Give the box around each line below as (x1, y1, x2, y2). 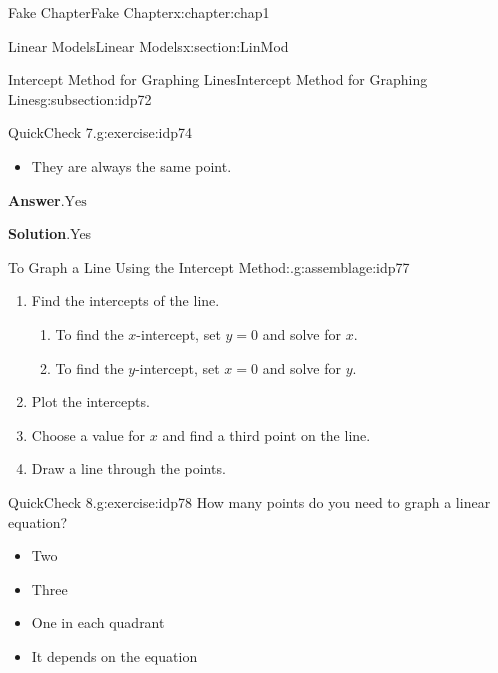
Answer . (8, 189, 65, 210)
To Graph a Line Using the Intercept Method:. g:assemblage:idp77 (8, 256, 410, 277)
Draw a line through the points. (31, 458, 226, 479)
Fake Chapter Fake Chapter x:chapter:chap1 (8, 2, 270, 22)
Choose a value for (31, 424, 146, 445)
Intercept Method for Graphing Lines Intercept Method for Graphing (8, 69, 428, 90)
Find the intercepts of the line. (31, 290, 220, 311)
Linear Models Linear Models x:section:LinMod (8, 35, 289, 56)
